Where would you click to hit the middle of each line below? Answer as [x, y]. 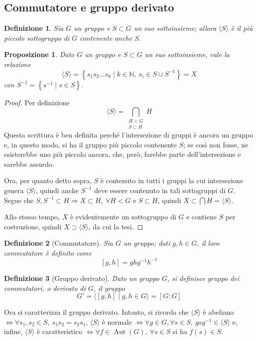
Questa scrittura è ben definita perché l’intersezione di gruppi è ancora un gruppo [129, 134]
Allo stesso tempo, [32, 217]
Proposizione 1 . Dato [39, 54]
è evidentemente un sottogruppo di [123, 217]
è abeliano [218, 312]
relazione [17, 64]
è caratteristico [60, 331]
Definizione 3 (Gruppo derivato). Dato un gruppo [82, 278]
